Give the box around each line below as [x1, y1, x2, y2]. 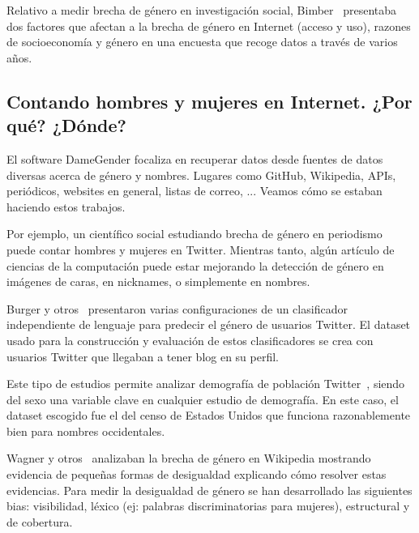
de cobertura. [6, 513, 73, 530]
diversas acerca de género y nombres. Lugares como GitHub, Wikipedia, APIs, [6, 166, 396, 183]
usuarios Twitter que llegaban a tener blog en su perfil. [6, 348, 280, 365]
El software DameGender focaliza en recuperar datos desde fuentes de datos [6, 150, 383, 167]
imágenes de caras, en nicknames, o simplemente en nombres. [6, 273, 310, 290]
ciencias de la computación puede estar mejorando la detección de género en [6, 257, 384, 274]
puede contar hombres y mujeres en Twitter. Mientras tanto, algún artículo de [6, 241, 395, 258]
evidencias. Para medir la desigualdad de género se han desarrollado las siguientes [6, 481, 413, 498]
